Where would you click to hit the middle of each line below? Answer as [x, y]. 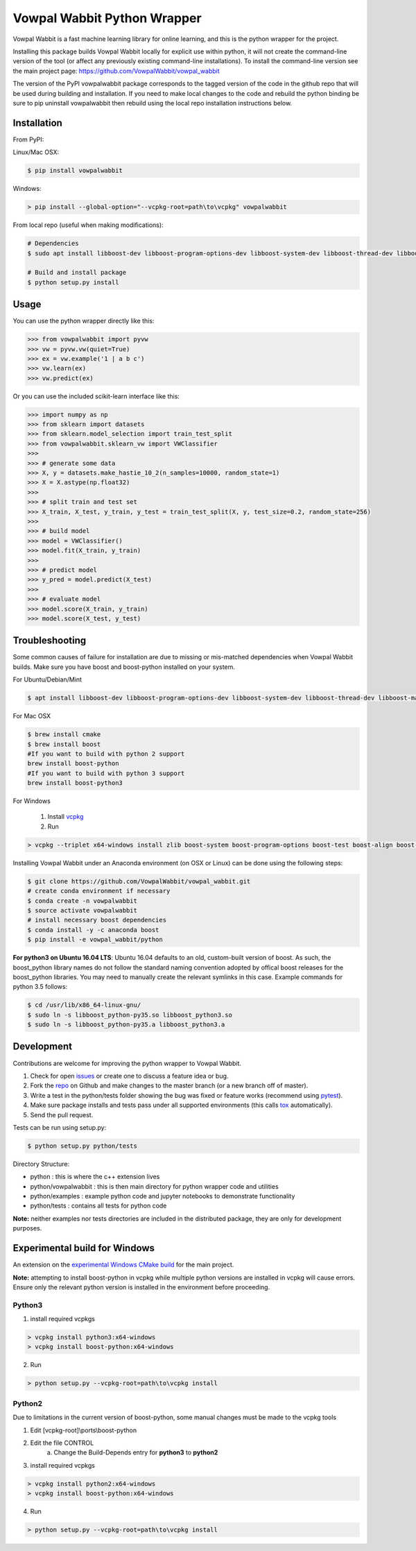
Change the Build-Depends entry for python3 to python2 [136, 1452]
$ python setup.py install [73, 282]
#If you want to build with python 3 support [106, 773]
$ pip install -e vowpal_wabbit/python [95, 940]
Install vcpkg [66, 817]
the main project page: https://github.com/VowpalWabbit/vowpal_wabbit [116, 71]
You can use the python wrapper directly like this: [84, 321]
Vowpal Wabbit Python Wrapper [107, 18]
